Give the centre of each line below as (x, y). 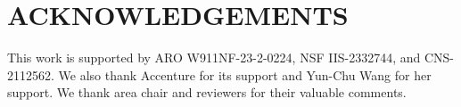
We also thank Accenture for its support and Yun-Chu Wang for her (245, 74)
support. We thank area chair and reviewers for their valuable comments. (207, 92)
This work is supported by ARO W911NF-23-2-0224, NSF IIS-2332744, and (214, 58)
